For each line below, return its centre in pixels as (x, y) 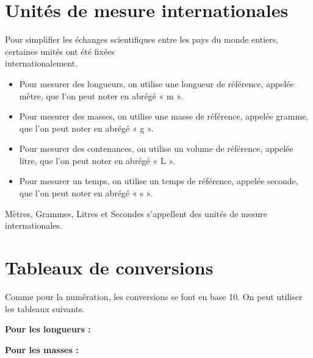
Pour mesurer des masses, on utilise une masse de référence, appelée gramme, (164, 116)
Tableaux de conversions (109, 267)
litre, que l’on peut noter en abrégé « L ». (97, 160)
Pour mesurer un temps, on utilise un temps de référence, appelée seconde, (159, 181)
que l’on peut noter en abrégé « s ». (86, 193)
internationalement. (41, 63)
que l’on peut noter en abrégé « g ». (86, 128)
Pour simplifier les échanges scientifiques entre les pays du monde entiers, (142, 39)
